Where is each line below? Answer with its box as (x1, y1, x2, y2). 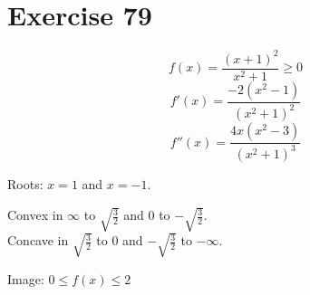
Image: (7, 269, 44, 288)
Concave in (7, 231, 69, 250)
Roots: (7, 175, 44, 194)
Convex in (7, 205, 63, 224)
